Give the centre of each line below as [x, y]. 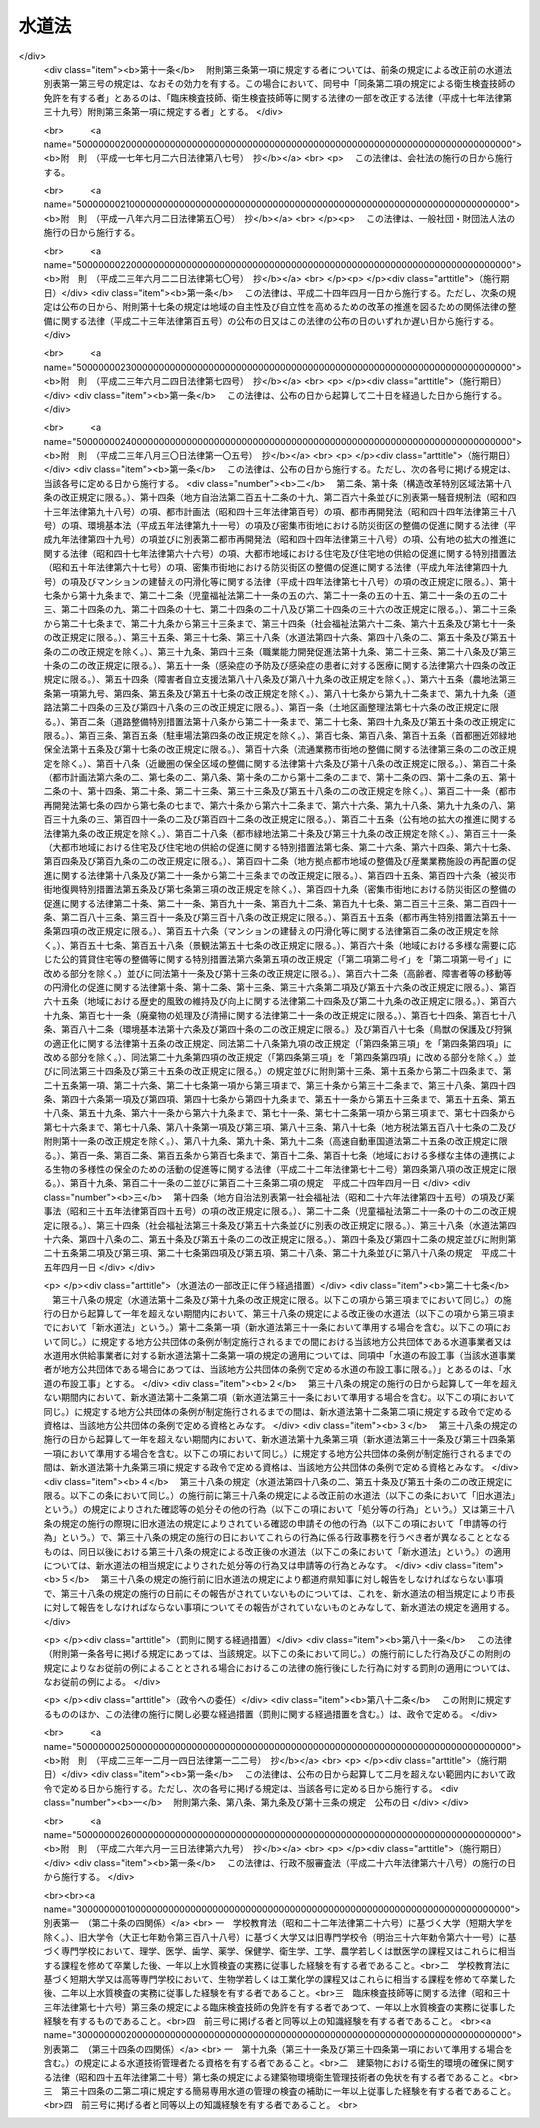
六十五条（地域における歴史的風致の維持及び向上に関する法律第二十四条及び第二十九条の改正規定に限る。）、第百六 [280, 1001]
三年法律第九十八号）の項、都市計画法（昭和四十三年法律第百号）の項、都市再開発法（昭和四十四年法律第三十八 [284, 511]
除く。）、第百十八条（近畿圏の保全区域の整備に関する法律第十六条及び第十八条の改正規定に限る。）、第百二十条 [288, 763]
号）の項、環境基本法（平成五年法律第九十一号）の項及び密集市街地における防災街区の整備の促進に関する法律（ [275, 526]
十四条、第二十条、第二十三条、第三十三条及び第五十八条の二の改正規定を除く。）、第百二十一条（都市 [306, 791]
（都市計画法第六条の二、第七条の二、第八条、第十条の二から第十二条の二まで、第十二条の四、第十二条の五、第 [275, 777]
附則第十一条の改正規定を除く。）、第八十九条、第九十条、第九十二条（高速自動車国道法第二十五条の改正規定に [271, 1141]
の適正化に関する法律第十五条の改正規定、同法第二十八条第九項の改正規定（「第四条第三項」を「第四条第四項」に [277, 1043]
